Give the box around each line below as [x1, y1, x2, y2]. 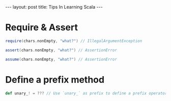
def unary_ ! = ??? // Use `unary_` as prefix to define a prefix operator [5, 90, 167, 96]
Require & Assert [5, 22, 78, 33]
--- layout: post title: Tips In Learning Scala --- [5, 4, 103, 10]
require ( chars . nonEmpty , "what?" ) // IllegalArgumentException [5, 38, 142, 44]
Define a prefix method [5, 74, 105, 85]
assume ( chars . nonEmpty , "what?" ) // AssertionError [5, 57, 117, 62]
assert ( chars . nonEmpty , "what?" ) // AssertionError [5, 47, 117, 53]
